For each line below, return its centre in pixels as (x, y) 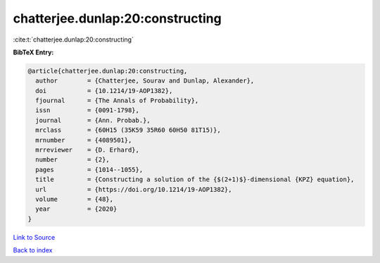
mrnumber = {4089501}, (84, 140)
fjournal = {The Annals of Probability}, (117, 101)
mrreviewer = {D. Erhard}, (88, 150)
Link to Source (34, 237)
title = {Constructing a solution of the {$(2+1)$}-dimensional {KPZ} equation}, (195, 179)
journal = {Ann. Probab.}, (93, 120)
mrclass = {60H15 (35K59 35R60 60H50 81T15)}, (128, 130)
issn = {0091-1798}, (88, 110)
